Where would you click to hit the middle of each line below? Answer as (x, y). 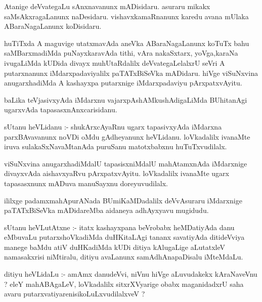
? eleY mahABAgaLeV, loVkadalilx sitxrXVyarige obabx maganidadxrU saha (124, 284)
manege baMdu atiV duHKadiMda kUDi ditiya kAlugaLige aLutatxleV (115, 247)
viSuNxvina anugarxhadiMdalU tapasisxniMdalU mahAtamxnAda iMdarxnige (126, 163)
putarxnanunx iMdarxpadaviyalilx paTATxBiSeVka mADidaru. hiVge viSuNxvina (131, 73)
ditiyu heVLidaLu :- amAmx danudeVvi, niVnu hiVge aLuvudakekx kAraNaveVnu (131, 274)
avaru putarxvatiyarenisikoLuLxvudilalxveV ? (75, 294)
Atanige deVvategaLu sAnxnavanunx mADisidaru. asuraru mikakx (107, 6)
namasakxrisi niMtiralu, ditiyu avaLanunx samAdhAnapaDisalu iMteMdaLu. (124, 257)
